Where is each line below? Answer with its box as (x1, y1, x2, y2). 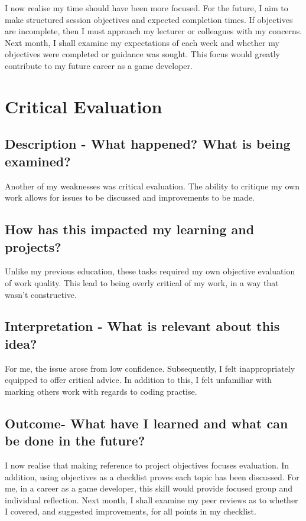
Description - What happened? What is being (5, 135, 291, 153)
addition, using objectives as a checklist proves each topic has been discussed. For (5, 470, 300, 483)
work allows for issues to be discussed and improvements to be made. (5, 191, 255, 204)
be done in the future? (5, 431, 145, 450)
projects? (5, 237, 61, 255)
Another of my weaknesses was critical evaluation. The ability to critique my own (5, 179, 300, 192)
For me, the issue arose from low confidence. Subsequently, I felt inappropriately (5, 362, 295, 374)
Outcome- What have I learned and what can (5, 414, 288, 432)
